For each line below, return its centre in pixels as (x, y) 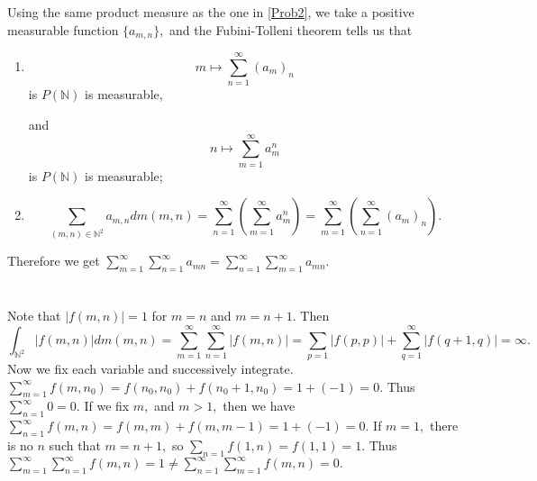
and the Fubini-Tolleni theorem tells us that (291, 29)
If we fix (107, 406)
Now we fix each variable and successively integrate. (150, 368)
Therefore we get (54, 261)
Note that (34, 316)
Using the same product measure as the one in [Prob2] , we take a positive (211, 12)
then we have (259, 406)
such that (75, 445)
